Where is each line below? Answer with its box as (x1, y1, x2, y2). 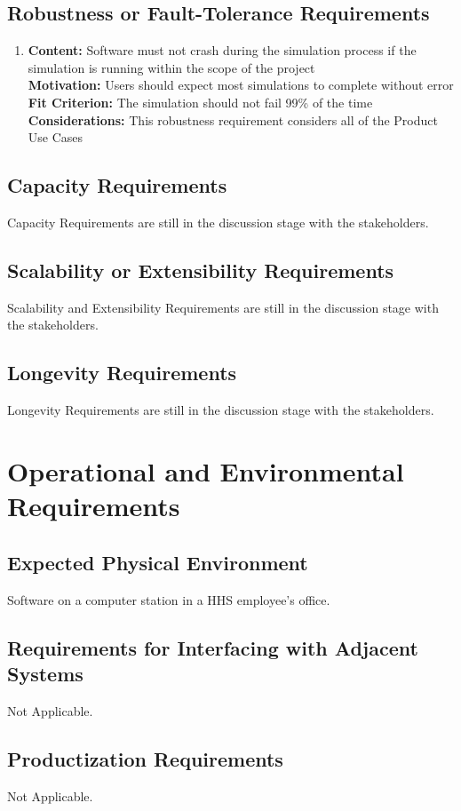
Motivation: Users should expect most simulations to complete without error (28, 76, 454, 94)
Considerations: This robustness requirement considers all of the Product (28, 110, 438, 129)
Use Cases (28, 128, 83, 147)
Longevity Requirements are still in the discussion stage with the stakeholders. (7, 401, 434, 419)
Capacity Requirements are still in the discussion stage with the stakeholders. (7, 212, 429, 231)
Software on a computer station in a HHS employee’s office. (7, 590, 330, 608)
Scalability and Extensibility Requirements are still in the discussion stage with (7, 298, 439, 316)
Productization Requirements (7, 744, 283, 772)
